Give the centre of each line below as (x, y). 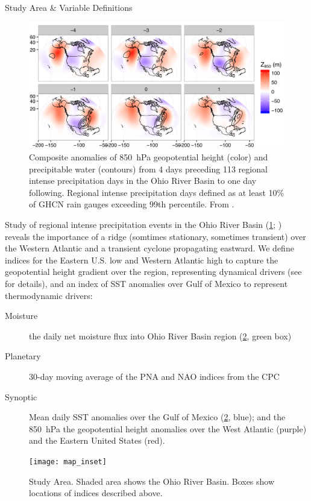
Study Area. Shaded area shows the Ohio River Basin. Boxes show (152, 481)
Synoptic (21, 396)
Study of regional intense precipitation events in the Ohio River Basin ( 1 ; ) (143, 225)
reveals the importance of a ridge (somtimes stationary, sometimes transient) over (155, 236)
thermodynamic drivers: (49, 295)
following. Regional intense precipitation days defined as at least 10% (157, 192)
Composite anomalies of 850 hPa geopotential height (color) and (149, 157)
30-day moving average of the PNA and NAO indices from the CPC (154, 377)
